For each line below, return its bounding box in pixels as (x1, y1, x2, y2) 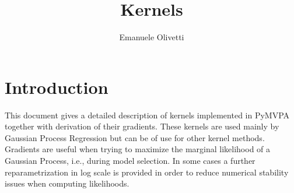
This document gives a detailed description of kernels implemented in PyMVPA (5, 108, 290, 121)
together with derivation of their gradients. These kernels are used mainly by (5, 120, 279, 132)
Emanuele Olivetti (119, 31, 184, 43)
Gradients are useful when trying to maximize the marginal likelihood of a (5, 143, 271, 155)
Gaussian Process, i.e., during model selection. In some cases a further (5, 155, 256, 167)
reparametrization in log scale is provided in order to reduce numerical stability (5, 166, 289, 178)
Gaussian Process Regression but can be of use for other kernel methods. (5, 131, 265, 143)
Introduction (5, 75, 108, 99)
